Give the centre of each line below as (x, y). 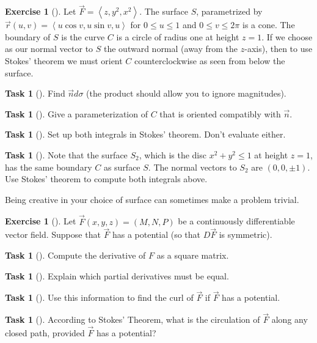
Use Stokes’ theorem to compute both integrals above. (106, 179)
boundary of (28, 36)
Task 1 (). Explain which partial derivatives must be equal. (117, 275)
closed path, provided (45, 333)
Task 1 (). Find (35, 93)
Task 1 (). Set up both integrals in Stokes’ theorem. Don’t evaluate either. (145, 134)
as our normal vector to (49, 49)
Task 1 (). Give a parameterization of (76, 113)
